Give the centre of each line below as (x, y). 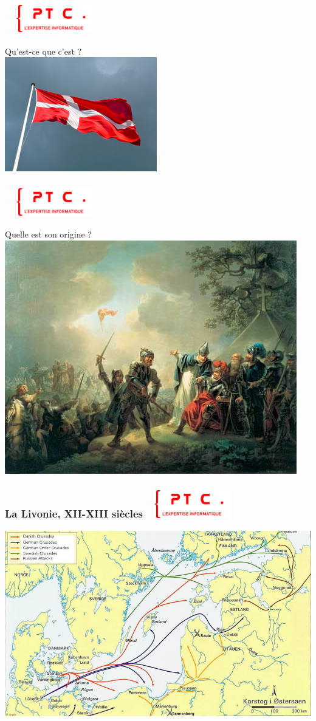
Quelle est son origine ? (48, 234)
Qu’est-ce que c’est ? (43, 51)
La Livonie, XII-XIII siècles (74, 514)
